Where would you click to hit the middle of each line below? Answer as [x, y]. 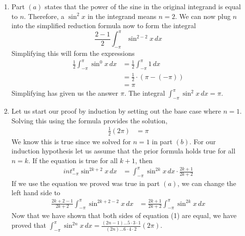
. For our [202, 141]
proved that [29, 225]
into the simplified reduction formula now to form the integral [104, 25]
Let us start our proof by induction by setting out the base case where [116, 111]
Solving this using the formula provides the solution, [89, 120]
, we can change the [207, 183]
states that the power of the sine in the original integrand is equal [143, 6]
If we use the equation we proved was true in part [86, 183]
